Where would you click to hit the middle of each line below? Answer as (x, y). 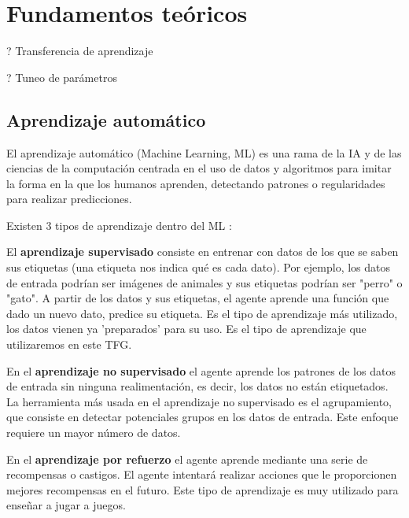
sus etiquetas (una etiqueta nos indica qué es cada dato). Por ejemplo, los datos (199, 267)
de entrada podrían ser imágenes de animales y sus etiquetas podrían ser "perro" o (204, 282)
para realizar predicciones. (69, 199)
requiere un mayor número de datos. (94, 433)
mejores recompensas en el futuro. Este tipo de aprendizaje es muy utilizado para (203, 489)
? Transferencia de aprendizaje (80, 51)
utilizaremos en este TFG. (69, 344)
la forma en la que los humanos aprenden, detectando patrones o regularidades (196, 183)
